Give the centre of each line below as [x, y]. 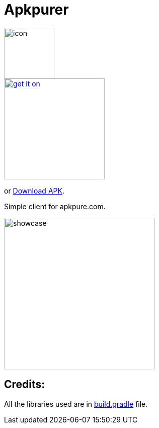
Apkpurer [36, 10]
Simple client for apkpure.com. [55, 206]
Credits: [25, 385]
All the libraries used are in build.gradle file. [76, 404]
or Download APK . [34, 191]
